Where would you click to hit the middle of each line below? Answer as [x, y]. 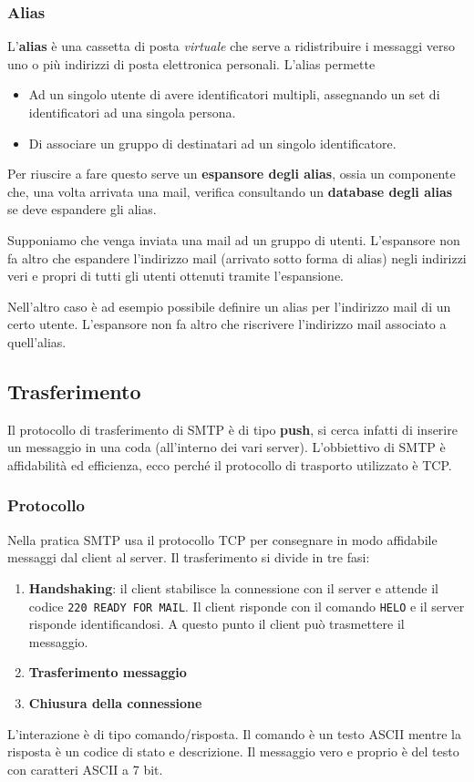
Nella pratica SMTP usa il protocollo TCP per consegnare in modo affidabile [222, 539]
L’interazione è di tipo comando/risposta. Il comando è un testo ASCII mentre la [234, 733]
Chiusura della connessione [115, 702]
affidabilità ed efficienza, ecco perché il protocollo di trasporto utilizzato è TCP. [230, 464]
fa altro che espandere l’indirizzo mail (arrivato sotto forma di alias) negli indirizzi [237, 257]
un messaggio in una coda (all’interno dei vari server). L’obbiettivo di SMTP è [227, 447]
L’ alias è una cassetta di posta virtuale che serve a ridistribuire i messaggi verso [231, 46]
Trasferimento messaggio [108, 672]
